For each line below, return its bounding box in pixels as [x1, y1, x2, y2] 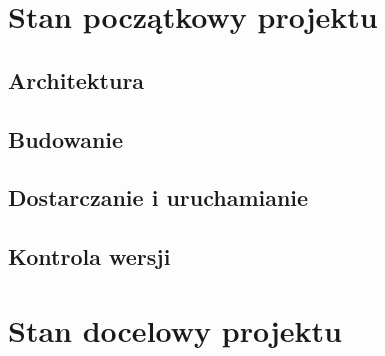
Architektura [8, 64, 145, 95]
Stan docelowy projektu [8, 309, 342, 350]
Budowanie [8, 123, 124, 154]
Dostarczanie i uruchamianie [8, 182, 309, 213]
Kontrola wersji [8, 241, 171, 272]
